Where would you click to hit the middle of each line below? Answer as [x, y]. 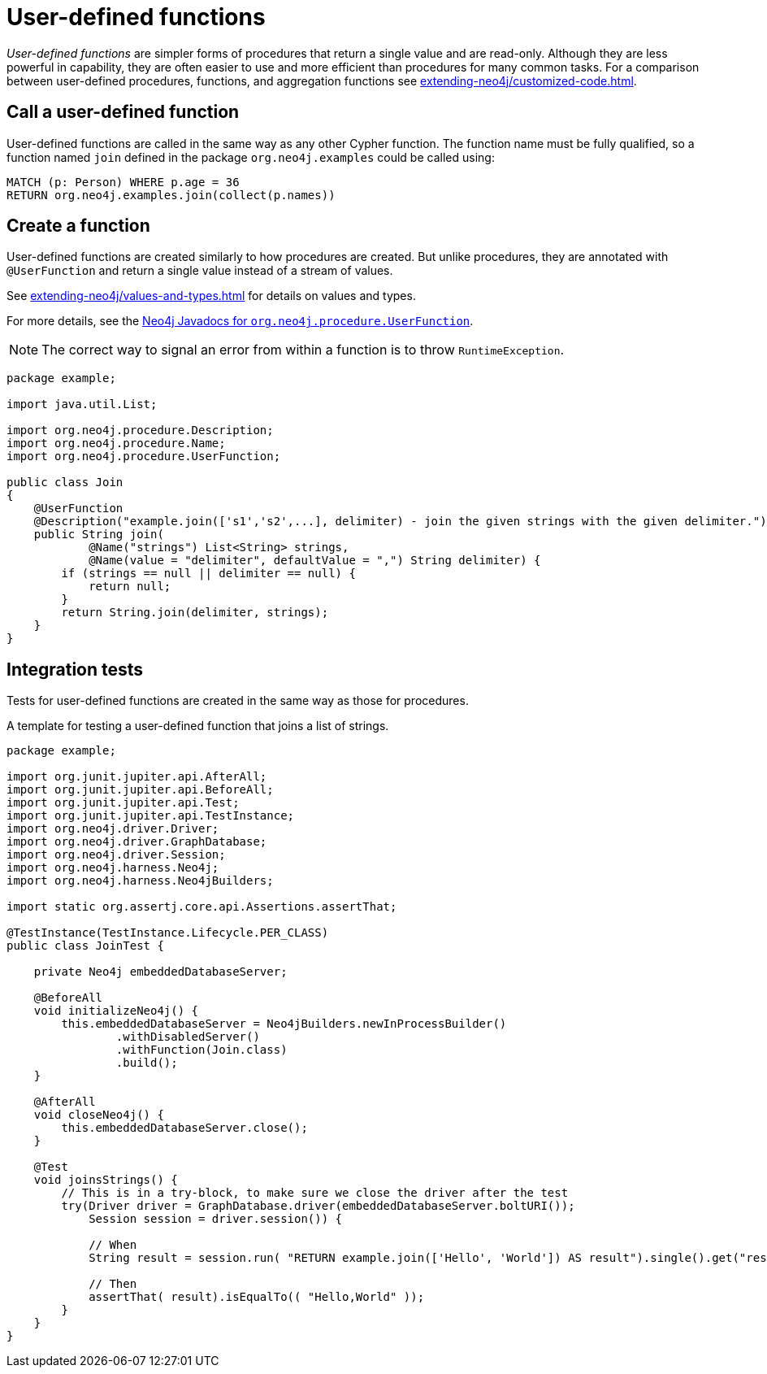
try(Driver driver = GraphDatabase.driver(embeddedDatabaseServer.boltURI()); [318, 1206]
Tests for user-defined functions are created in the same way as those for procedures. [238, 701]
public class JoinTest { [85, 946]
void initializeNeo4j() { [116, 1011]
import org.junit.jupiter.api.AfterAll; [137, 777]
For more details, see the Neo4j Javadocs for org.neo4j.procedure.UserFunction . [240, 321]
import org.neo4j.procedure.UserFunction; [144, 457]
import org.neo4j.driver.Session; [116, 855]
